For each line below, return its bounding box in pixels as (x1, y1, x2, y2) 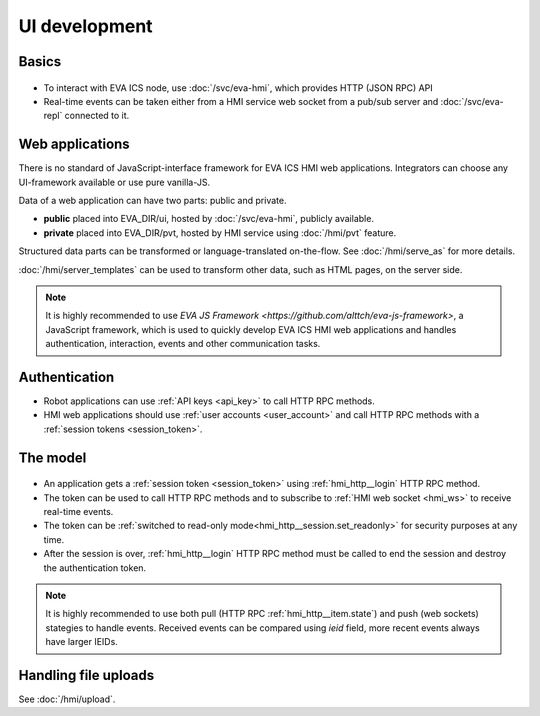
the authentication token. (43, 561, 147, 574)
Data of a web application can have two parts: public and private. (18, 195, 287, 207)
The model (18, 449, 87, 466)
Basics (18, 53, 62, 70)
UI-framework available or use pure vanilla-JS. (18, 176, 210, 188)
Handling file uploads (18, 666, 155, 684)
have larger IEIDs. (45, 636, 119, 648)
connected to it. (64, 110, 130, 122)
